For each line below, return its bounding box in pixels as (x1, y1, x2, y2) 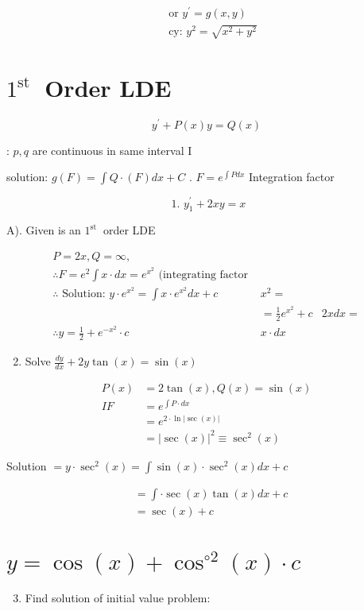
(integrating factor (158, 269, 248, 280)
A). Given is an (6, 222, 81, 238)
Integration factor (248, 168, 335, 185)
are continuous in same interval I (32, 141, 192, 158)
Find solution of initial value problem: (25, 589, 211, 605)
